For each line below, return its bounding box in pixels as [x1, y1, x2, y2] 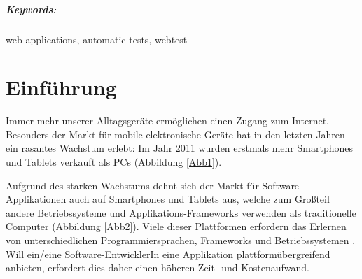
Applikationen [6, 192, 67, 206]
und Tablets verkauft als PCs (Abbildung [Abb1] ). [6, 155, 222, 169]
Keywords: [6, 1, 57, 16]
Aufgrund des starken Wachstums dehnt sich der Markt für [6, 178, 259, 192]
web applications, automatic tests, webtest [6, 31, 188, 46]
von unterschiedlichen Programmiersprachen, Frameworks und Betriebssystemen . [6, 233, 356, 248]
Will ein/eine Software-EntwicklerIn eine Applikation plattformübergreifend [6, 246, 330, 261]
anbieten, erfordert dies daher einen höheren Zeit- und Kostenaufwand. [6, 260, 309, 275]
